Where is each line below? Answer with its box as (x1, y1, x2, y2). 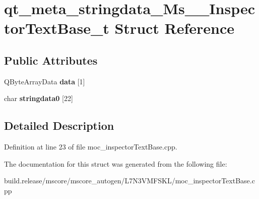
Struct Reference (114, 18, 235, 38)
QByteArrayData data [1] (4, 76, 85, 86)
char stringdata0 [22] (4, 93, 73, 104)
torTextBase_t (4, 18, 109, 38)
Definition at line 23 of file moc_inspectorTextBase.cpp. (4, 141, 177, 152)
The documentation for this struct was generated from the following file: (4, 158, 227, 169)
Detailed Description (4, 118, 114, 133)
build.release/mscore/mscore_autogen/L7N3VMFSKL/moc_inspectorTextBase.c (4, 175, 255, 186)
